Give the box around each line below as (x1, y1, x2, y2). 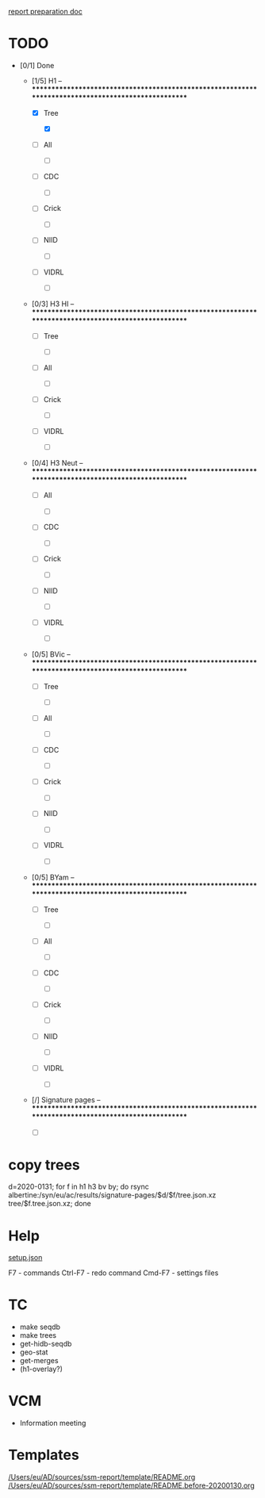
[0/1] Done (19, 60, 55, 70)
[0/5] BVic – (31, 649, 71, 659)
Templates (8, 1446, 79, 1464)
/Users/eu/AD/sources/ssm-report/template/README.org (8, 1473, 196, 1482)
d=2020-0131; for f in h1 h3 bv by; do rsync (8, 1182, 149, 1192)
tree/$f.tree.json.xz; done (8, 1199, 91, 1209)
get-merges (19, 1356, 59, 1366)
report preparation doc (8, 7, 83, 16)
